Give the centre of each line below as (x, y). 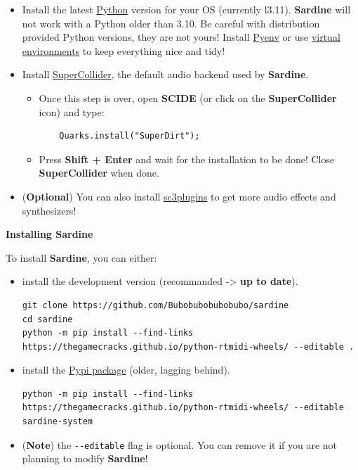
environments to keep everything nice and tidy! (124, 50)
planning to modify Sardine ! (85, 458)
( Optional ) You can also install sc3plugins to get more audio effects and (179, 196)
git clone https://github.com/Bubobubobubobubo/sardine (155, 305)
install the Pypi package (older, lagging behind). (126, 370)
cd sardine (47, 319)
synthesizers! (49, 210)
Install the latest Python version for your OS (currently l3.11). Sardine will (186, 9)
